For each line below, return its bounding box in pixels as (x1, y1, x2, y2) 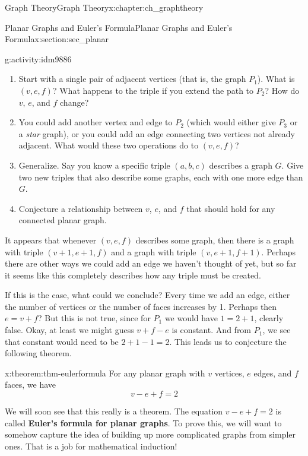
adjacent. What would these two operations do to (18, 139, 199, 151)
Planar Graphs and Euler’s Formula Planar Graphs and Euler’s (5, 21, 233, 33)
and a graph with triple (111, 245, 196, 258)
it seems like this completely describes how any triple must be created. (5, 268, 261, 281)
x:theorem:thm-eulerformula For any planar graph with (5, 366, 205, 379)
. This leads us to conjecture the (169, 335, 287, 347)
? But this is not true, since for (37, 312, 151, 324)
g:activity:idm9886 (5, 52, 72, 65)
